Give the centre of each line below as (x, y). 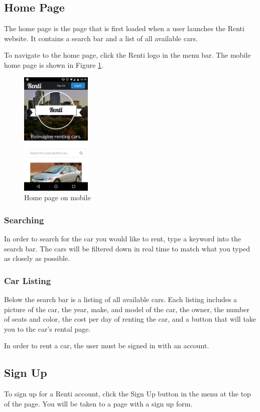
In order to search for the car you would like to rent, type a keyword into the (123, 239)
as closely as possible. (37, 258)
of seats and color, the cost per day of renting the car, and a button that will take (130, 319)
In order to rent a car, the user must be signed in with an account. (107, 346)
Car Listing (28, 280)
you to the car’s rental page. (47, 328)
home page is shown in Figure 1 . (54, 64)
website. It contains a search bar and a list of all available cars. (101, 38)
